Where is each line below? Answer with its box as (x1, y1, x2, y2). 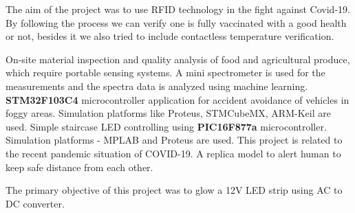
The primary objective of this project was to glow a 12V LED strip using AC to (6, 183, 343, 197)
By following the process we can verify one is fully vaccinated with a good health (6, 15, 347, 30)
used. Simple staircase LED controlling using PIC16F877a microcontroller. (6, 119, 327, 133)
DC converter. (6, 196, 65, 210)
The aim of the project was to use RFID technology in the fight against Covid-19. (6, 2, 350, 16)
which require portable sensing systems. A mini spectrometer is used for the (6, 65, 325, 80)
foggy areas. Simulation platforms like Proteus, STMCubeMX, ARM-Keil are (6, 106, 331, 120)
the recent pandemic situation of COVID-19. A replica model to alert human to (6, 146, 341, 160)
